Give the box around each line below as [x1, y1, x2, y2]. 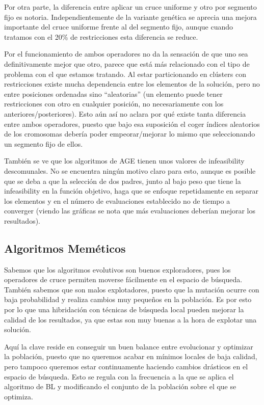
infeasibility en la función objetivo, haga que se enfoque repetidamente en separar [4, 185, 258, 196]
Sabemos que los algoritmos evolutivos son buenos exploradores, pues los [4, 264, 231, 275]
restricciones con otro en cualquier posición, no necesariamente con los [4, 98, 224, 109]
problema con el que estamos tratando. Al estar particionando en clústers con [4, 68, 247, 79]
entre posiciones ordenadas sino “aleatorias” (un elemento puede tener [4, 88, 223, 99]
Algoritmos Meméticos [4, 240, 126, 256]
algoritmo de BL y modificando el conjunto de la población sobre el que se [4, 381, 236, 392]
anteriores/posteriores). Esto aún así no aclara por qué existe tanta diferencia [4, 108, 246, 119]
